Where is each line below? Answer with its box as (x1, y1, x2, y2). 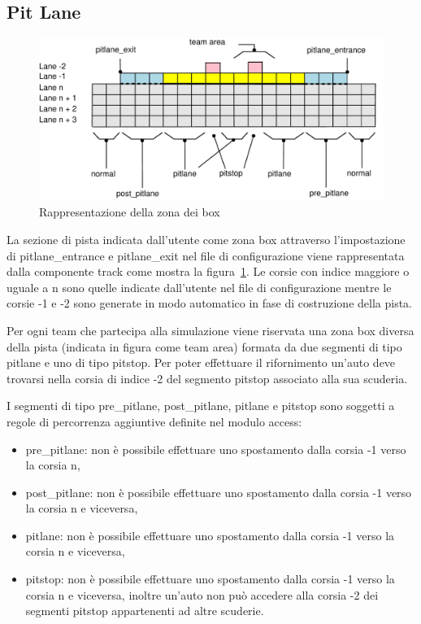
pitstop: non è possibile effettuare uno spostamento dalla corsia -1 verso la (25, 570, 395, 587)
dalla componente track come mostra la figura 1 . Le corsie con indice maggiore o (7, 263, 410, 280)
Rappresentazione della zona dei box (39, 203, 220, 220)
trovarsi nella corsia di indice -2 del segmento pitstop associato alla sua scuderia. (7, 369, 408, 386)
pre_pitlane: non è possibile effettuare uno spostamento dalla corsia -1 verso (25, 440, 406, 457)
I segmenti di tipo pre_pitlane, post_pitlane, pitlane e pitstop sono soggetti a (7, 397, 395, 414)
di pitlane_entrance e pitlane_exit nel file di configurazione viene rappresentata (7, 247, 405, 264)
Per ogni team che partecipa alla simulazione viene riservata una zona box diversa (7, 321, 414, 338)
